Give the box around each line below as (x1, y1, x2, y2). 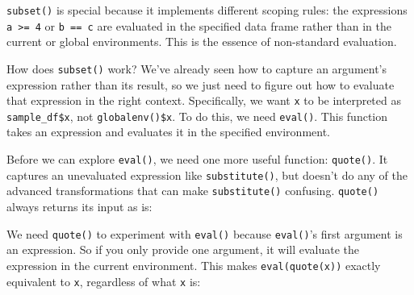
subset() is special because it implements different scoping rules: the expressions (6, 2, 408, 18)
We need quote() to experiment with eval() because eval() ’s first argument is (6, 225, 403, 242)
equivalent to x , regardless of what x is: (6, 272, 201, 289)
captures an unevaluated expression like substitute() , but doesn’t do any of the (6, 166, 408, 183)
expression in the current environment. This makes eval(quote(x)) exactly (6, 256, 381, 273)
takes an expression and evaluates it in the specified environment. (6, 123, 331, 140)
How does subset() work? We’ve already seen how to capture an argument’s (6, 60, 387, 77)
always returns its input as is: (6, 198, 153, 215)
